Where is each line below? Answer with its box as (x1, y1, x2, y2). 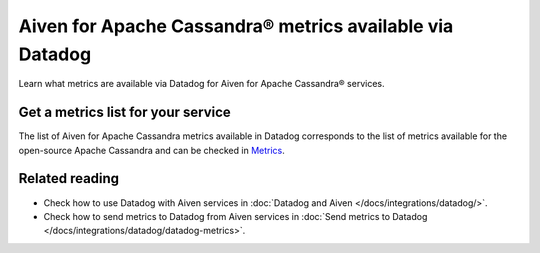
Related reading (18, 170, 120, 187)
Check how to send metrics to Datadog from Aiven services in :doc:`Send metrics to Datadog (43, 210, 428, 222)
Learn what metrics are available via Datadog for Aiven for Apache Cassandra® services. (18, 78, 385, 90)
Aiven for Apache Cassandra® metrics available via (18, 15, 454, 37)
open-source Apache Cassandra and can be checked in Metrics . (18, 144, 285, 156)
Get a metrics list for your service (18, 104, 232, 121)
